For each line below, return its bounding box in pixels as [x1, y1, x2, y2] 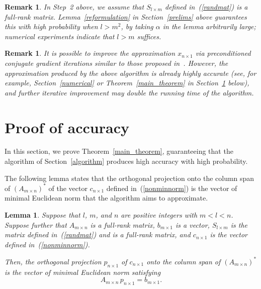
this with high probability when [5, 21, 98, 32]
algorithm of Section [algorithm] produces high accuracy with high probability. [5, 156, 248, 166]
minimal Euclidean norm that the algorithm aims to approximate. [5, 192, 208, 203]
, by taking [121, 21, 153, 32]
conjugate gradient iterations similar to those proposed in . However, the [5, 57, 228, 68]
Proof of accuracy [5, 117, 129, 137]
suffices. [137, 31, 161, 41]
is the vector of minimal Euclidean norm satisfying [5, 266, 161, 277]
